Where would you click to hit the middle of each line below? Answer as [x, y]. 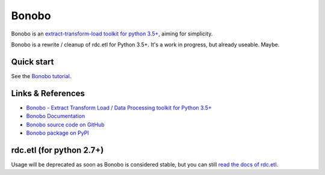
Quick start [32, 62]
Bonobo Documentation [56, 116]
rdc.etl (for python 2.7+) [57, 150]
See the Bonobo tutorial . [41, 76]
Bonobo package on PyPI [58, 133]
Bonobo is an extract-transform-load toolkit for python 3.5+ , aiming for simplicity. [112, 34]
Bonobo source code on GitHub [65, 124]
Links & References [48, 93]
